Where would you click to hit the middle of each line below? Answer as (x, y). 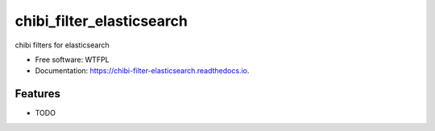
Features (37, 94)
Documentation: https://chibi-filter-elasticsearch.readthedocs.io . (142, 71)
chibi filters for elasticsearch (62, 45)
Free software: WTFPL (72, 59)
